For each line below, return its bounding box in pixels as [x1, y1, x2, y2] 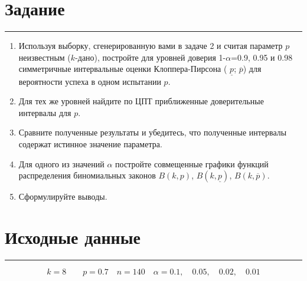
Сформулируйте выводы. [18, 190, 107, 203]
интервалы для [18, 106, 71, 118]
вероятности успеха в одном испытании [18, 75, 161, 87]
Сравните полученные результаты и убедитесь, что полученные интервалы [18, 126, 287, 138]
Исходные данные [5, 224, 141, 249]
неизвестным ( [18, 51, 71, 63]
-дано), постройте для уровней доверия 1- [75, 51, 226, 63]
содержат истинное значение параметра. [18, 137, 162, 150]
